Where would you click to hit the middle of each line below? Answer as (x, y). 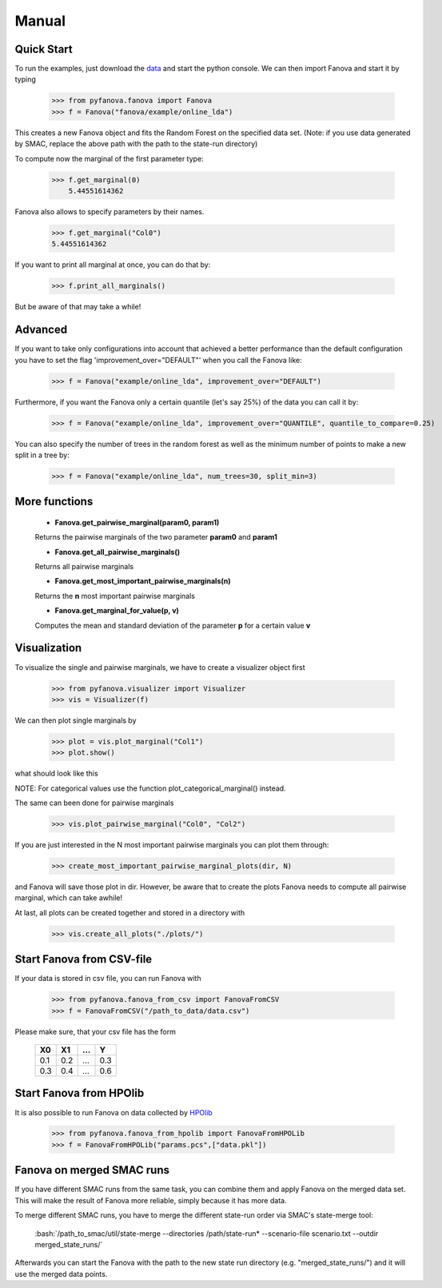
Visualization (48, 648)
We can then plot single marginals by (76, 720)
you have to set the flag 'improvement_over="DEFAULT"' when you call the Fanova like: (159, 360)
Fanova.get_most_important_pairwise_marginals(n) (143, 581)
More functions (54, 502)
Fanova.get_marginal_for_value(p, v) (117, 611)
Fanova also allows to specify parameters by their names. (110, 211)
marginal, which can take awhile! (69, 898)
